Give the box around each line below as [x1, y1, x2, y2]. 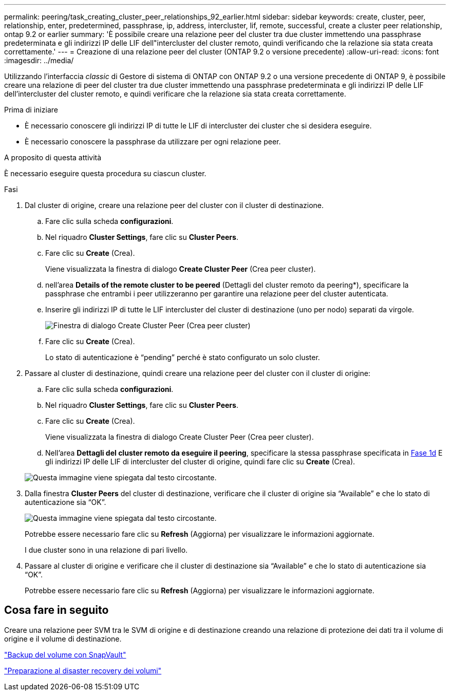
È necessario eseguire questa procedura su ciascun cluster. [4, 169, 207, 178]
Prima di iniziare [4, 105, 58, 114]
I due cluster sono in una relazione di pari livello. [25, 546, 188, 554]
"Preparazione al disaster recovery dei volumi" [4, 666, 162, 675]
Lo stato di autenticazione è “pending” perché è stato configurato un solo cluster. [45, 353, 320, 362]
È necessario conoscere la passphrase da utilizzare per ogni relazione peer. [25, 137, 281, 146]
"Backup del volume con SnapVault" [4, 650, 126, 659]
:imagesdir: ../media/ [4, 56, 74, 65]
